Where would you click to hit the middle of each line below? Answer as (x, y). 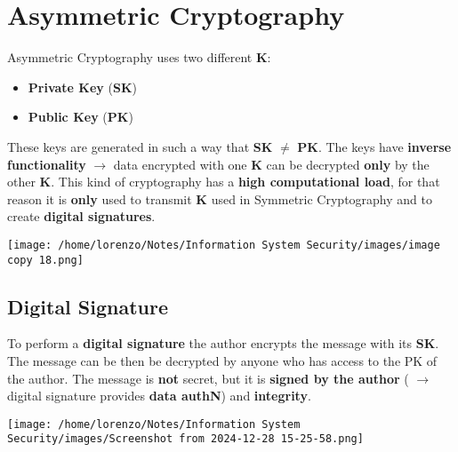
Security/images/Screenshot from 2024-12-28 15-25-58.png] (185, 439)
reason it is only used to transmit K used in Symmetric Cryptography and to (220, 198)
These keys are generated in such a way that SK (140, 146)
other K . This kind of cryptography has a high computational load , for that (224, 182)
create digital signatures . (81, 216)
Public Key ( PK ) (80, 117)
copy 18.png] (45, 260)
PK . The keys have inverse (374, 146)
